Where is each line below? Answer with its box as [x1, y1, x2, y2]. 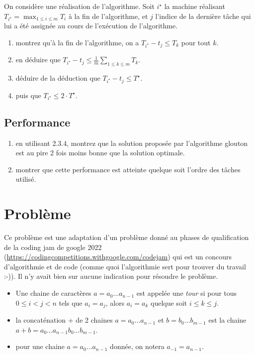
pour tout [181, 37, 211, 47]
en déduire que [15, 54, 61, 65]
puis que [15, 90, 41, 100]
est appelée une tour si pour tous [136, 288, 237, 298]
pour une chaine [15, 341, 65, 352]
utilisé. [15, 174, 36, 184]
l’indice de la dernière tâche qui [155, 10, 251, 21]
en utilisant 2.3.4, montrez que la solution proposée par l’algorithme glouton [15, 137, 248, 148]
